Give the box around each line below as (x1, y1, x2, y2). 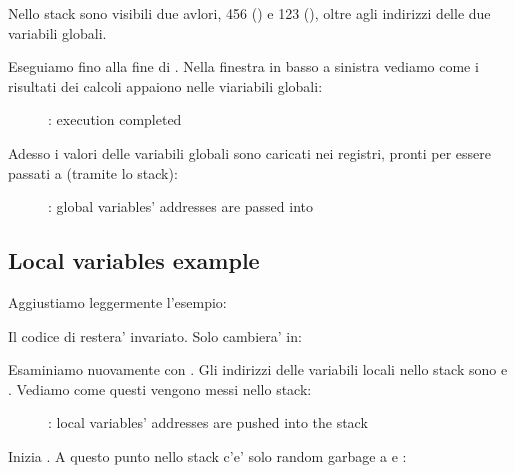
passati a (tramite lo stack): (8, 162, 178, 183)
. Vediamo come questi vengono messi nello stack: (8, 378, 312, 399)
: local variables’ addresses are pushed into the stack (48, 412, 368, 433)
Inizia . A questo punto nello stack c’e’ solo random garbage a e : (8, 445, 407, 466)
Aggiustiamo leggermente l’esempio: (8, 291, 227, 312)
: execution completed (48, 109, 182, 130)
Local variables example (8, 245, 260, 276)
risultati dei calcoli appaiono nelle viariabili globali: (8, 75, 323, 96)
